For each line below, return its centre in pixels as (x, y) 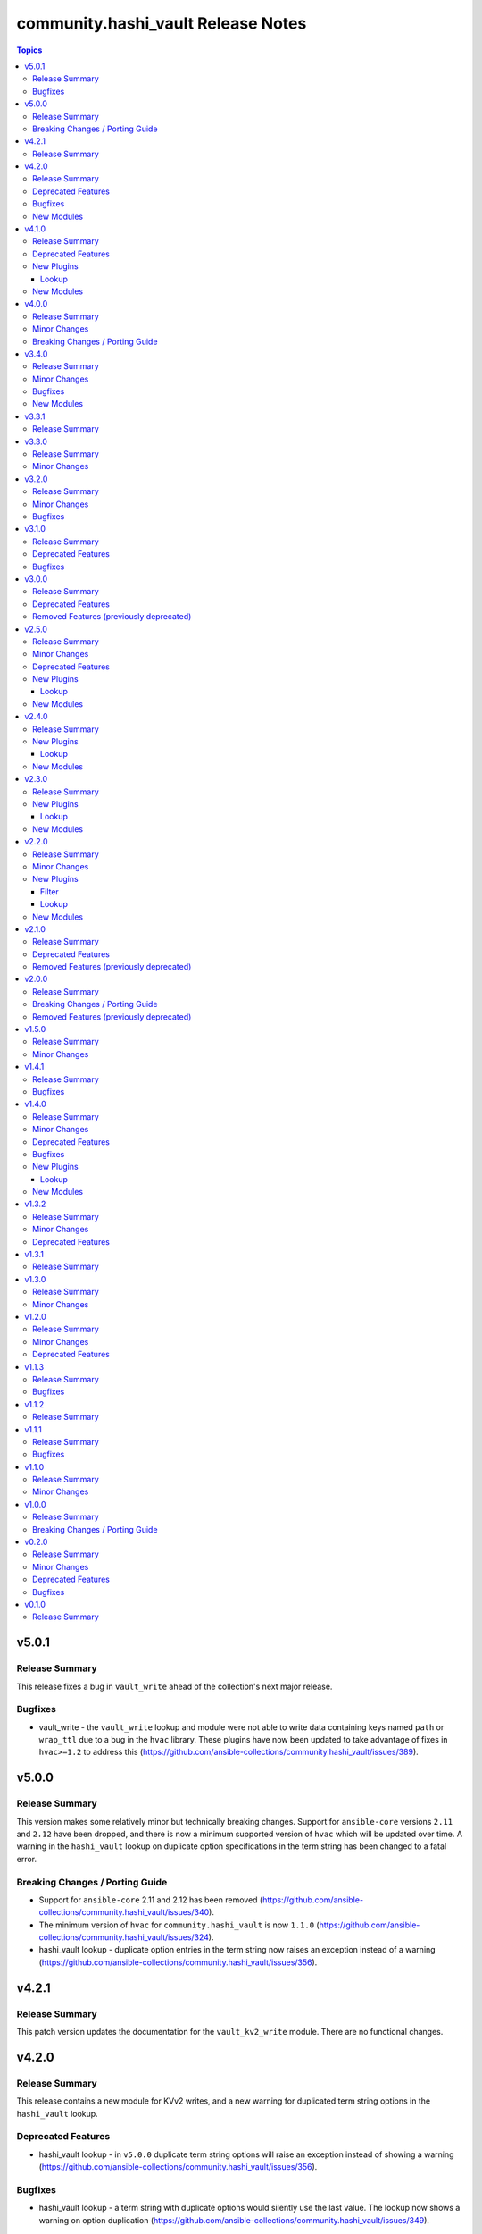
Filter (50, 891)
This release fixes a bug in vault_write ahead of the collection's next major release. (175, 1686)
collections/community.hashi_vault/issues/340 (124, 1912)
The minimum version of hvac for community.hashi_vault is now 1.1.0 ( (179, 1925)
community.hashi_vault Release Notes (162, 23)
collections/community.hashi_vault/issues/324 (124, 1937)
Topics (29, 50)
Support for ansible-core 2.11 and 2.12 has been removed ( (151, 1900)
